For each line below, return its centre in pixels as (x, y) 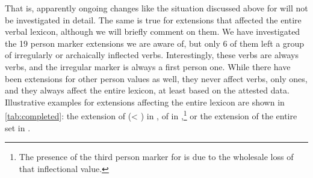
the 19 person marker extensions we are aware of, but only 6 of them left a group (155, 43)
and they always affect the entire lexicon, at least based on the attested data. (147, 90)
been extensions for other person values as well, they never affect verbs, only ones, (156, 78)
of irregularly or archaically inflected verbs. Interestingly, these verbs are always (152, 55)
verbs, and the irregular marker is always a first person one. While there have (148, 66)
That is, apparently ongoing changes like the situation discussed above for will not (156, 8)
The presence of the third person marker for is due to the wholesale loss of (156, 157)
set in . (18, 127)
